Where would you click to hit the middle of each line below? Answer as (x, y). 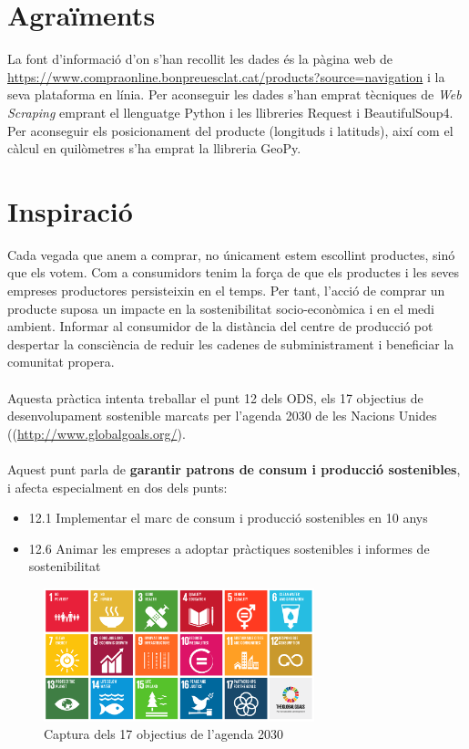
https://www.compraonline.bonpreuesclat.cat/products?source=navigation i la (226, 76)
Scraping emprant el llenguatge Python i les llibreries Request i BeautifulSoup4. (230, 112)
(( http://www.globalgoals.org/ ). (97, 433)
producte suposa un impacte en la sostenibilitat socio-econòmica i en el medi (221, 308)
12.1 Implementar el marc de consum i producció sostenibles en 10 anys (228, 518)
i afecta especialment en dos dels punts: (117, 487)
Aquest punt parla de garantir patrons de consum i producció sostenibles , (234, 468)
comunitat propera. (61, 362)
